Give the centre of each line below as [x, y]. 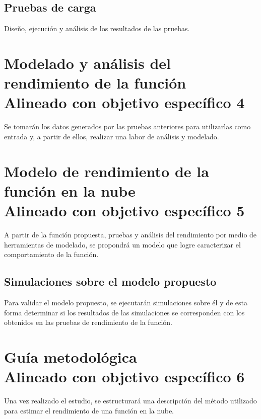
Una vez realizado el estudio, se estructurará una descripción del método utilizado [130, 401]
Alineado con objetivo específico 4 [124, 102]
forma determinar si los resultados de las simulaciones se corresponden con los [124, 312]
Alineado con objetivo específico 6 [124, 376]
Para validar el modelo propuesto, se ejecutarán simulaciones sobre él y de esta [126, 302]
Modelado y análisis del [87, 63]
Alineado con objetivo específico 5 [124, 211]
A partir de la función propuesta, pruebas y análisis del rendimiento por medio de [130, 234]
